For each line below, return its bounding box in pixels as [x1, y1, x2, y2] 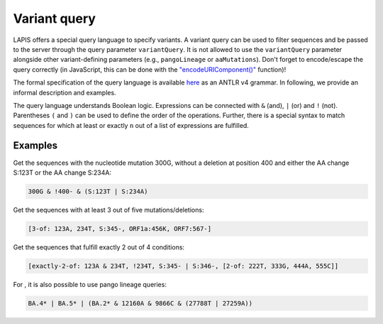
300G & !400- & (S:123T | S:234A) [28, 187, 148, 195]
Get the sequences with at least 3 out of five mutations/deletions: [13, 205, 204, 214]
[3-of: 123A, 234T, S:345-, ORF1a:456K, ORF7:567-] [28, 225, 212, 232]
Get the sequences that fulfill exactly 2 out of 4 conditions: [13, 242, 184, 252]
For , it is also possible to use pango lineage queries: [13, 280, 167, 288]
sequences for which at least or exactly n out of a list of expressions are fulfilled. [13, 121, 250, 129]
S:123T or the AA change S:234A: [13, 168, 111, 177]
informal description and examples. [13, 88, 116, 97]
